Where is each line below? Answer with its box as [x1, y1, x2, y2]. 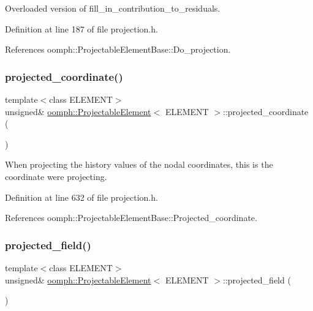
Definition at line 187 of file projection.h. [5, 22, 158, 35]
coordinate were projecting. [5, 170, 107, 182]
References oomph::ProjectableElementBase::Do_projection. [5, 43, 231, 56]
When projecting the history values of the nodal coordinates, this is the [5, 158, 273, 171]
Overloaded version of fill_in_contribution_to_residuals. [5, 2, 221, 14]
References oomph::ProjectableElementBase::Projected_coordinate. [5, 211, 257, 224]
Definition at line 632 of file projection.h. [5, 190, 158, 203]
